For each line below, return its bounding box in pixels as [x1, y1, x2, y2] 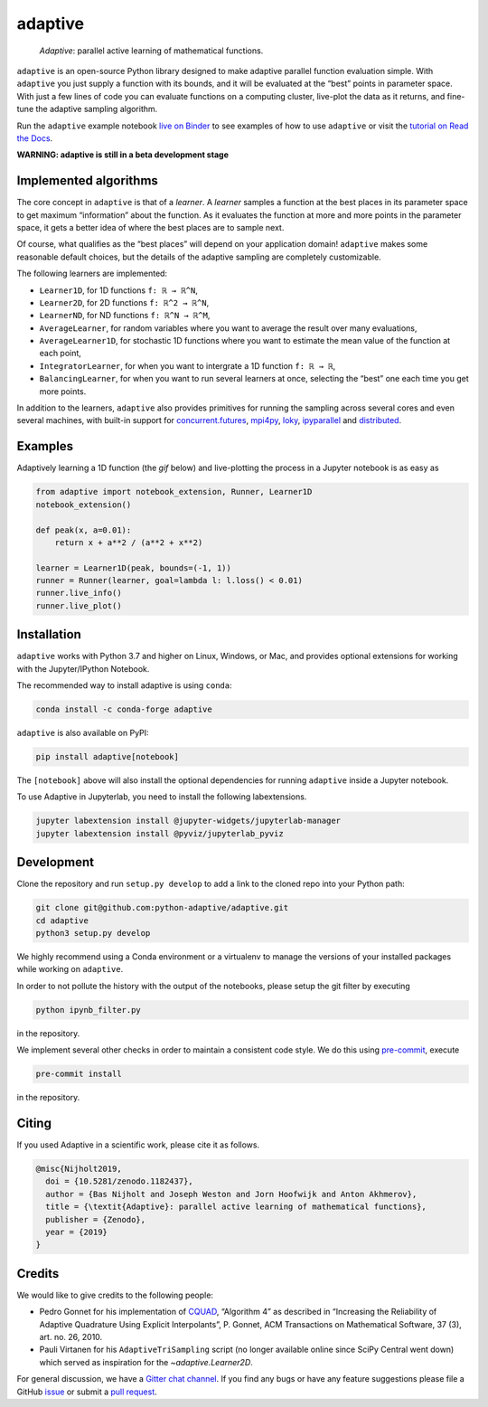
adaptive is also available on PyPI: [16, 728, 149, 739]
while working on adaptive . [16, 964, 124, 975]
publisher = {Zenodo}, [45, 1214, 146, 1224]
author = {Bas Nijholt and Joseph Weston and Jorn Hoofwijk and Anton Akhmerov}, [45, 1189, 418, 1199]
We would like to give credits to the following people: [16, 1289, 214, 1300]
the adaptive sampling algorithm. [35, 104, 158, 115]
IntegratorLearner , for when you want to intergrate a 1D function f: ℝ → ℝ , [39, 360, 336, 371]
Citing [16, 1116, 52, 1130]
